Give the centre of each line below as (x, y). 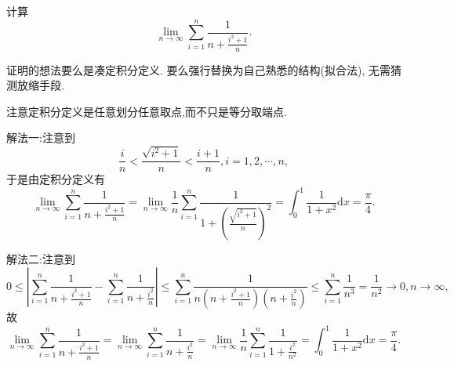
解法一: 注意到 (41, 138)
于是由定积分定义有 (56, 179)
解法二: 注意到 (41, 259)
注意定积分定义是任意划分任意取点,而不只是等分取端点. (147, 111)
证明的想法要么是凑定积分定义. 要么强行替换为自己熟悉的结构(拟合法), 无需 (198, 69)
